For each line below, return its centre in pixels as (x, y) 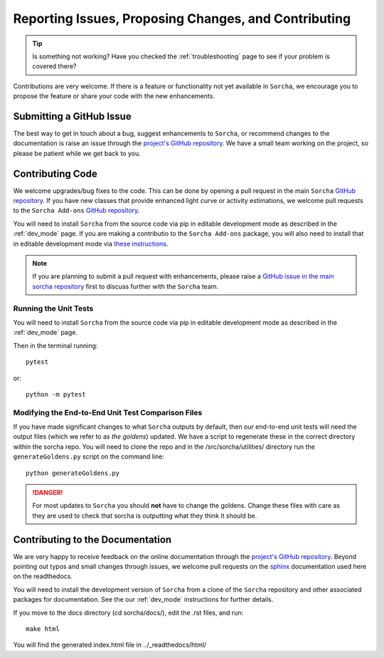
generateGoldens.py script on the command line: (89, 456)
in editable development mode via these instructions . (91, 244)
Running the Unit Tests (53, 308)
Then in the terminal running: (55, 345)
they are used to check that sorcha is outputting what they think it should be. (145, 516)
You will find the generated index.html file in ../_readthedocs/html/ (110, 645)
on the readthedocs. (43, 576)
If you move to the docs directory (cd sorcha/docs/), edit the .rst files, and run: (128, 612)
